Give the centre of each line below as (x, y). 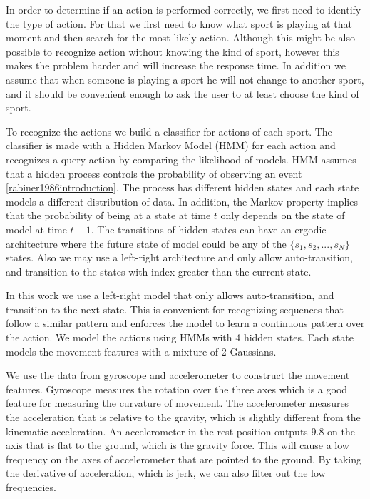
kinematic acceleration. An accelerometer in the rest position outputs (157, 431)
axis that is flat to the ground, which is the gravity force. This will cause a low (178, 445)
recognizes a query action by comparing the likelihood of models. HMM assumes (181, 159)
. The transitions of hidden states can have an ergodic (209, 229)
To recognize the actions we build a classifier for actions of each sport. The (169, 131)
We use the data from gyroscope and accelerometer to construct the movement (178, 375)
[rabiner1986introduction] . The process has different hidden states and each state (183, 187)
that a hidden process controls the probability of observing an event (154, 173)
